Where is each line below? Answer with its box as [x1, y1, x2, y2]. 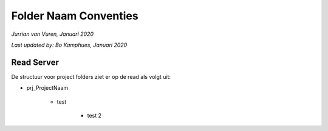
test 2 [87, 112, 102, 119]
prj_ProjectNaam [26, 84, 69, 92]
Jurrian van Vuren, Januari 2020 [11, 30, 94, 38]
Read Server [11, 57, 60, 67]
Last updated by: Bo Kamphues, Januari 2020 [11, 41, 128, 49]
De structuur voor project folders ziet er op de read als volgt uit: [11, 73, 171, 80]
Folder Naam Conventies [11, 9, 139, 22]
